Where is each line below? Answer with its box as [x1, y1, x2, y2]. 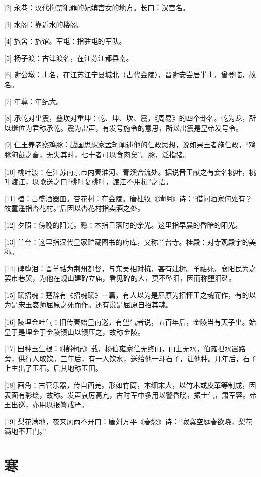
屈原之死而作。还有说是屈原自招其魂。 [46, 299, 173, 310]
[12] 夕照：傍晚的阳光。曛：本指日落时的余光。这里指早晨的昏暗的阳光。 [4, 219, 242, 230]
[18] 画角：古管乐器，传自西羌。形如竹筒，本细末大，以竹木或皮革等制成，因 [4, 380, 256, 390]
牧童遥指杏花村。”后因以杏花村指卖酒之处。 [4, 203, 145, 213]
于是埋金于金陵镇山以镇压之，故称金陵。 [11, 326, 145, 337]
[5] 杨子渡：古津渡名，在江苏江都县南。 [4, 52, 134, 63]
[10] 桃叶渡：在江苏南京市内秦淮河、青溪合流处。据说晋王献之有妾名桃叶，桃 [4, 166, 256, 177]
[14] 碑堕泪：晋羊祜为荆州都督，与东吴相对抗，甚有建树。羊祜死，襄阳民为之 [4, 263, 256, 273]
